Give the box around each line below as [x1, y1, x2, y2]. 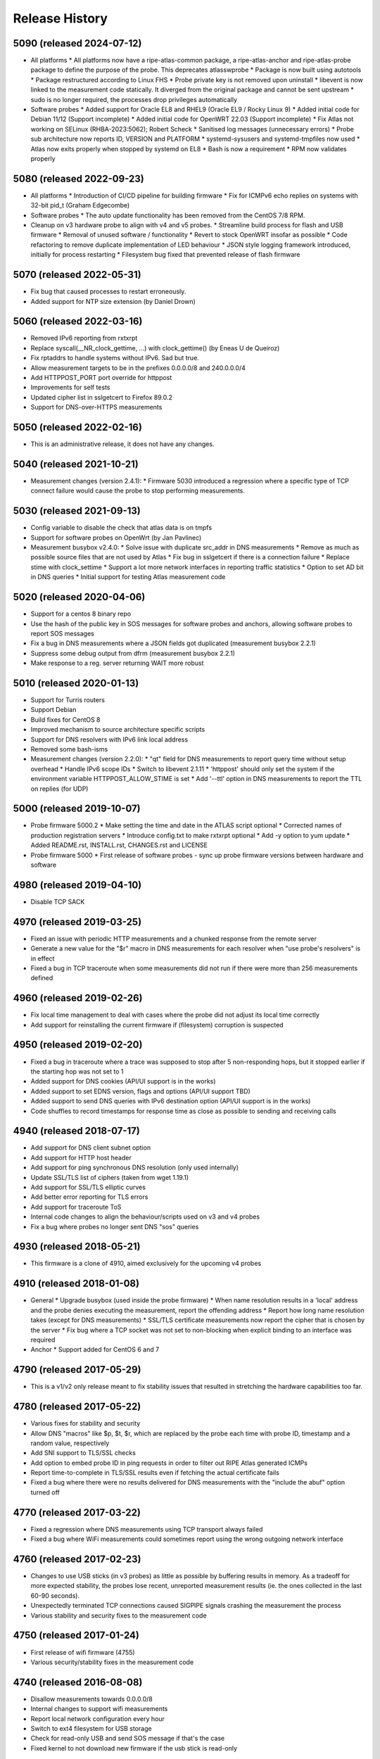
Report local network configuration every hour [30, 1714, 165, 1723]
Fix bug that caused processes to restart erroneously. [30, 287, 186, 296]
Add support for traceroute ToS [30, 1202, 122, 1211]
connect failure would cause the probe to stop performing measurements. [30, 486, 246, 495]
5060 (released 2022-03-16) [13, 315, 143, 327]
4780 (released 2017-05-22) [13, 1401, 141, 1413]
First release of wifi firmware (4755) [30, 1648, 135, 1656]
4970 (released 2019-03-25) [13, 915, 142, 928]
